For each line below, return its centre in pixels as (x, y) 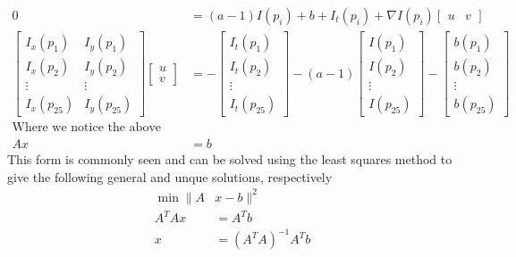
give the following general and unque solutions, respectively (170, 176)
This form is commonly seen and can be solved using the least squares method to (230, 159)
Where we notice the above (86, 128)
